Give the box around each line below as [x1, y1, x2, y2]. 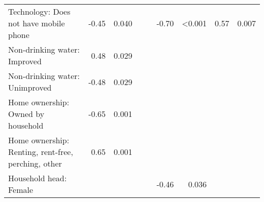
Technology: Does [8, 6, 71, 17]
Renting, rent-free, [8, 146, 73, 157]
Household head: [8, 172, 67, 184]
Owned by [8, 108, 45, 119]
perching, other [8, 157, 62, 169]
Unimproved [8, 82, 52, 93]
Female [8, 184, 34, 195]
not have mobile [8, 17, 65, 29]
